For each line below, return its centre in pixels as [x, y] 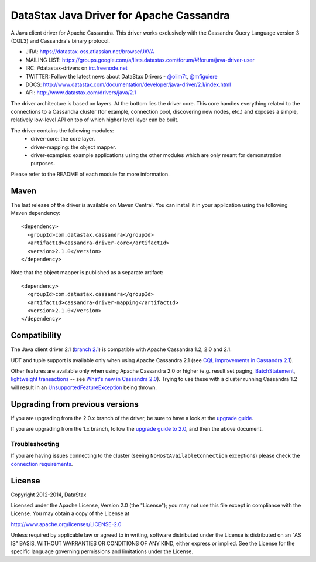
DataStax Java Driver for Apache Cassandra [120, 15]
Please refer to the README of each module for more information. [90, 174]
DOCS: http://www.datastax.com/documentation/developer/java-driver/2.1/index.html [128, 84]
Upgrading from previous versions [75, 404]
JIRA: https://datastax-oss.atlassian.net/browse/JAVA [90, 52]
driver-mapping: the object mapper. [73, 147]
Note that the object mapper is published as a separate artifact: [87, 273]
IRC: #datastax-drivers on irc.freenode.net [77, 68]
